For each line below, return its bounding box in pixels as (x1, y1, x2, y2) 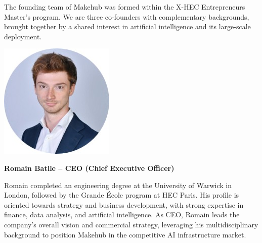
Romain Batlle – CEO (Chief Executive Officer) (4, 162, 174, 173)
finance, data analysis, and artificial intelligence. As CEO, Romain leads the (4, 209, 240, 220)
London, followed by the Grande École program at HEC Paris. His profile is (4, 190, 239, 200)
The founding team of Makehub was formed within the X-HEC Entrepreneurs (4, 2, 245, 12)
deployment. (4, 31, 42, 41)
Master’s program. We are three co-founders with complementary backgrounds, (4, 11, 249, 22)
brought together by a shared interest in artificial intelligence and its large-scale (4, 21, 251, 32)
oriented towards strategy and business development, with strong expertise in (4, 199, 244, 210)
